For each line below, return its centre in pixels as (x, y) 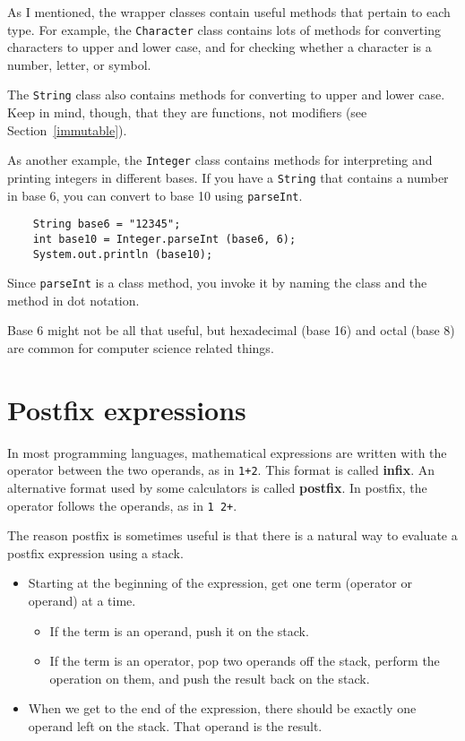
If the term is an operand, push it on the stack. (179, 630)
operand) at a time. (82, 601)
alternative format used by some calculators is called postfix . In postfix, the (217, 488)
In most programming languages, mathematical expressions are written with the (227, 452)
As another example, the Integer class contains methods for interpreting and (220, 160)
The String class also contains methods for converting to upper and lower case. (226, 95)
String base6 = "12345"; (107, 224)
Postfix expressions (127, 409)
